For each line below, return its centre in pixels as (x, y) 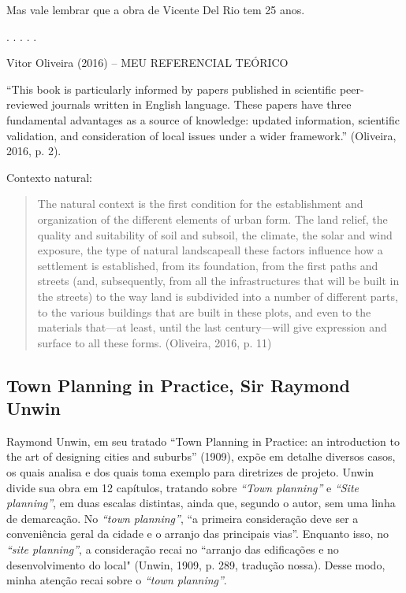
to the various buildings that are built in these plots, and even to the (204, 311)
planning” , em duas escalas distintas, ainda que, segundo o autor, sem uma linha (201, 503)
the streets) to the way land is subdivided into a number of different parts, (218, 296)
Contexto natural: (49, 177)
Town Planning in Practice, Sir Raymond (178, 385)
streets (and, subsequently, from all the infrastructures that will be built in (218, 281)
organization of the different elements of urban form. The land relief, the (212, 219)
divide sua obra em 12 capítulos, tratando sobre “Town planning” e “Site (183, 487)
